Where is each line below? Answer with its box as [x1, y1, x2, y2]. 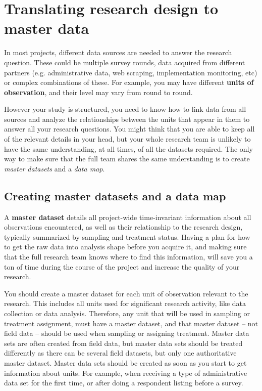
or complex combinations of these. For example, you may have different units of [4, 77, 254, 88]
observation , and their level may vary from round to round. [4, 86, 193, 97]
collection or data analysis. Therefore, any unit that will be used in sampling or [4, 308, 250, 318]
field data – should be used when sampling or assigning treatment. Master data [4, 328, 249, 338]
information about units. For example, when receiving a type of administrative [4, 367, 247, 378]
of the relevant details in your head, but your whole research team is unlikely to [4, 134, 251, 144]
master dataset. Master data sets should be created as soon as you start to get [4, 357, 247, 368]
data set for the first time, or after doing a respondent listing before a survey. [4, 377, 243, 388]
